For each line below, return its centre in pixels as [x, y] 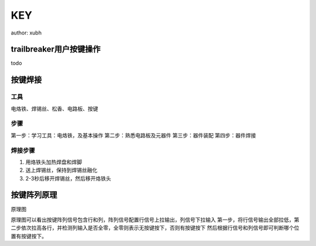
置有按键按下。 [29, 236]
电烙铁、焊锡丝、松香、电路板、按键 [54, 109]
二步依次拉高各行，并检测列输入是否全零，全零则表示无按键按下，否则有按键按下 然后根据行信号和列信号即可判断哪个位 [155, 228]
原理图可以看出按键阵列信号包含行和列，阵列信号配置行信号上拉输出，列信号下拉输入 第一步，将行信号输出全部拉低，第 [155, 220]
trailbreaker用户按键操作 [56, 49]
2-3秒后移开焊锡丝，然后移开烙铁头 [68, 178]
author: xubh [26, 33]
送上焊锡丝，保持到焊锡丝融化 [61, 170]
